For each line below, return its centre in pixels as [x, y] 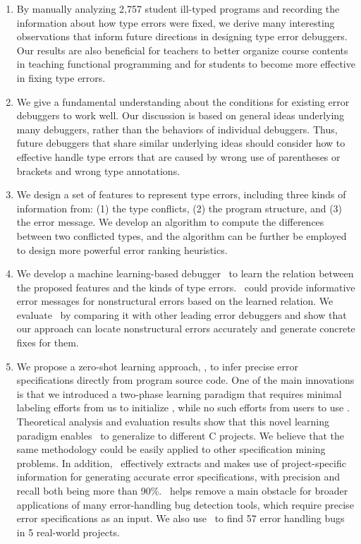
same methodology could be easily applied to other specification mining [171, 449]
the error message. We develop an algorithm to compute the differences [170, 222]
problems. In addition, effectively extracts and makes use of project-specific [181, 463]
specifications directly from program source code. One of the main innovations [185, 380]
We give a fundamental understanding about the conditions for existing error [183, 101]
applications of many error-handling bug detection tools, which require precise [185, 504]
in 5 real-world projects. [68, 532]
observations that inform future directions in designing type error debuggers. [182, 36]
